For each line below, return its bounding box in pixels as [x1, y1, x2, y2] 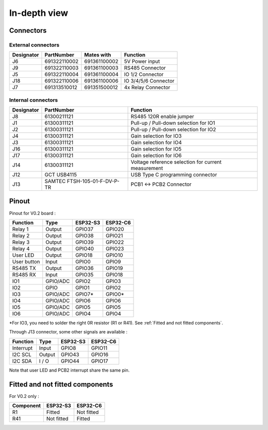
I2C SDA [12, 357, 32, 364]
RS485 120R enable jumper [131, 113, 195, 120]
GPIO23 [105, 245, 124, 252]
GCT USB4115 [44, 171, 77, 178]
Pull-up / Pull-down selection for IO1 [131, 119, 215, 126]
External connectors [9, 41, 60, 48]
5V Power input [124, 58, 160, 65]
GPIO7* [75, 290, 94, 297]
